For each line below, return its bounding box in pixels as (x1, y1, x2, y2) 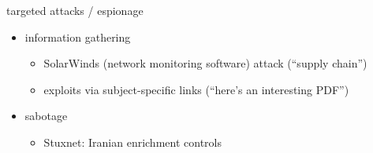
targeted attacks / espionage (6, 2, 144, 18)
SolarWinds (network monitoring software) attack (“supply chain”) (43, 55, 367, 71)
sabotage (24, 107, 68, 124)
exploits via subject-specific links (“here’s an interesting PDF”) (43, 81, 349, 97)
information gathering (24, 28, 131, 45)
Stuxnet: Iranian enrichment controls (43, 133, 222, 150)
